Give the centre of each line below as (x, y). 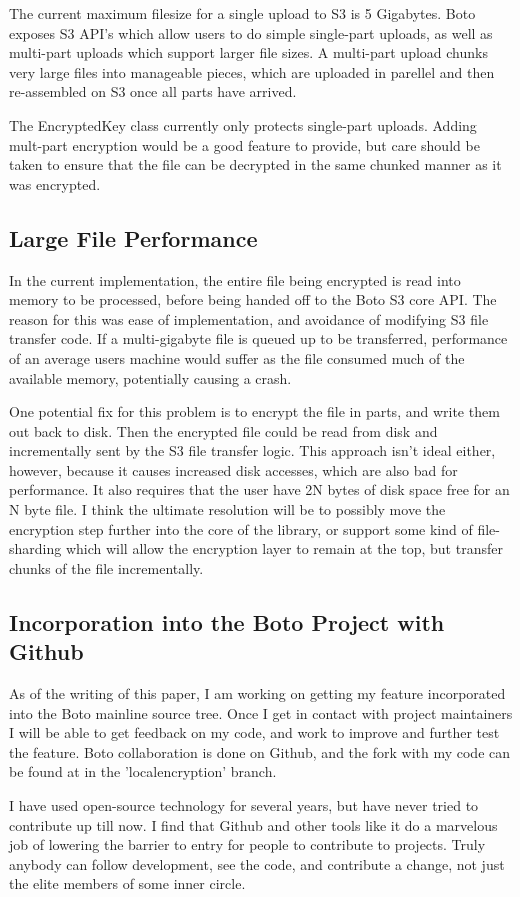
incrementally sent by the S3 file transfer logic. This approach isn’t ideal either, (252, 450)
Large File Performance (133, 237)
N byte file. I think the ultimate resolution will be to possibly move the (227, 509)
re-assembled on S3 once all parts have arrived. (153, 91)
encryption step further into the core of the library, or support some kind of (241, 528)
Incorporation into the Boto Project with (227, 621)
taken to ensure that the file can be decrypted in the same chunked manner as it (255, 164)
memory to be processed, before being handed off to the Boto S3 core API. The (253, 299)
